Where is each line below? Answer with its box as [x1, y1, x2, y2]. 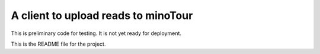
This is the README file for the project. [11, 40, 106, 47]
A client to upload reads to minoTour [11, 9, 193, 22]
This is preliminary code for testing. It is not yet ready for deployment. [11, 30, 182, 37]
